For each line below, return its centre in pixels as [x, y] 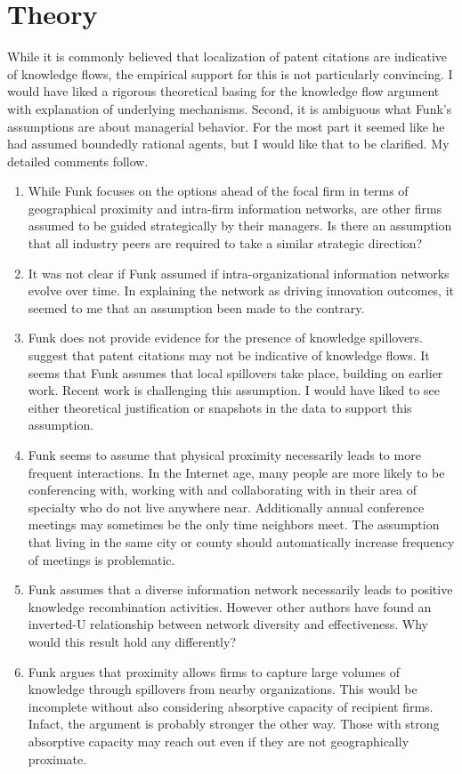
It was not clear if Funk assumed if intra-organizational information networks [239, 273]
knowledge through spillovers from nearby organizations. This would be [223, 689]
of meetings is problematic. [101, 559]
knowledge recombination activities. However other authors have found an [230, 606]
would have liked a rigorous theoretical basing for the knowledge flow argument [223, 91]
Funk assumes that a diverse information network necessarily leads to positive [240, 589]
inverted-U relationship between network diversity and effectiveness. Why [228, 624]
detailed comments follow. [78, 161]
